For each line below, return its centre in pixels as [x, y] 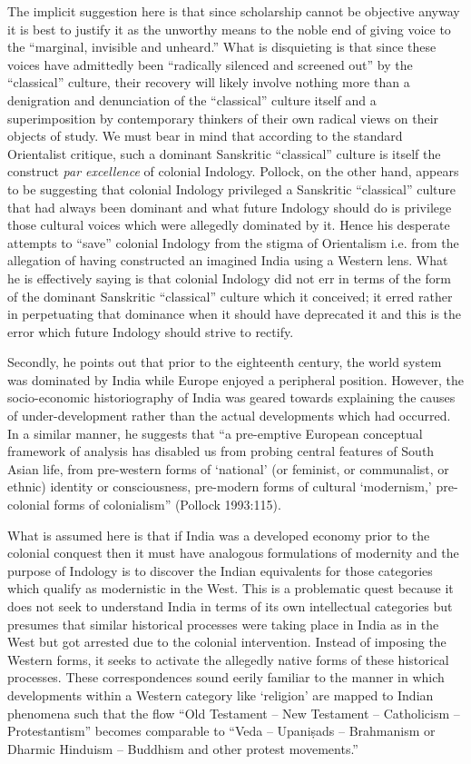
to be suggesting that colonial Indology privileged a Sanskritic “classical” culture [232, 189]
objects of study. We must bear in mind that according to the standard [205, 136]
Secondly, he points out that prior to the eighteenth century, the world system [225, 362]
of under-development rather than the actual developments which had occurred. [229, 416]
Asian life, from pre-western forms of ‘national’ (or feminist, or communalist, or [228, 468]
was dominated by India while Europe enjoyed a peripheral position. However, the [235, 379]
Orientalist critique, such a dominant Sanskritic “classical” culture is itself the [224, 153]
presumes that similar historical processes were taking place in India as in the [223, 624]
